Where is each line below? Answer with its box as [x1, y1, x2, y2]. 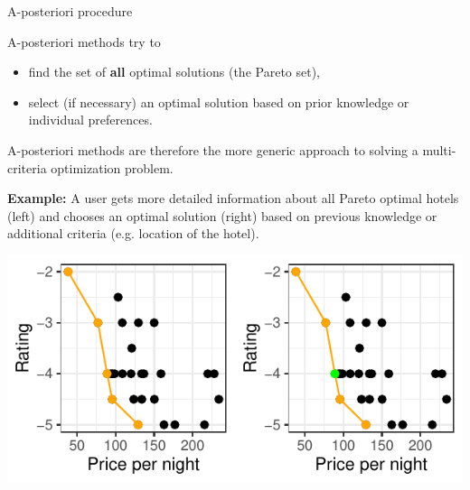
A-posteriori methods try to [7, 32, 161, 51]
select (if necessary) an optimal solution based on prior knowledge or [28, 92, 409, 111]
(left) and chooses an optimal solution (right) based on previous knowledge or [7, 206, 437, 225]
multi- [422, 140, 456, 159]
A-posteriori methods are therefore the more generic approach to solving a [7, 140, 418, 159]
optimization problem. [51, 158, 174, 177]
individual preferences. [28, 110, 153, 129]
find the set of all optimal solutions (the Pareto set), [28, 62, 320, 81]
